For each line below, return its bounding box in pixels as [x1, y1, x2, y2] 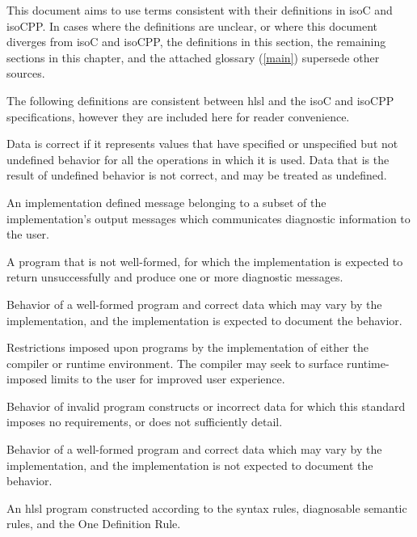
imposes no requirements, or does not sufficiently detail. [6, 413, 283, 430]
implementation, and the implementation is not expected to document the [6, 456, 373, 473]
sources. [6, 65, 45, 82]
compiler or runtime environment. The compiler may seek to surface [6, 354, 343, 371]
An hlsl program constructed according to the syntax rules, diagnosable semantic [6, 499, 407, 516]
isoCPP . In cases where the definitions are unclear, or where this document [6, 17, 378, 34]
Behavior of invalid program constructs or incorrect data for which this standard [6, 397, 406, 414]
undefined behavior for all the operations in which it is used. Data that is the [6, 150, 390, 167]
